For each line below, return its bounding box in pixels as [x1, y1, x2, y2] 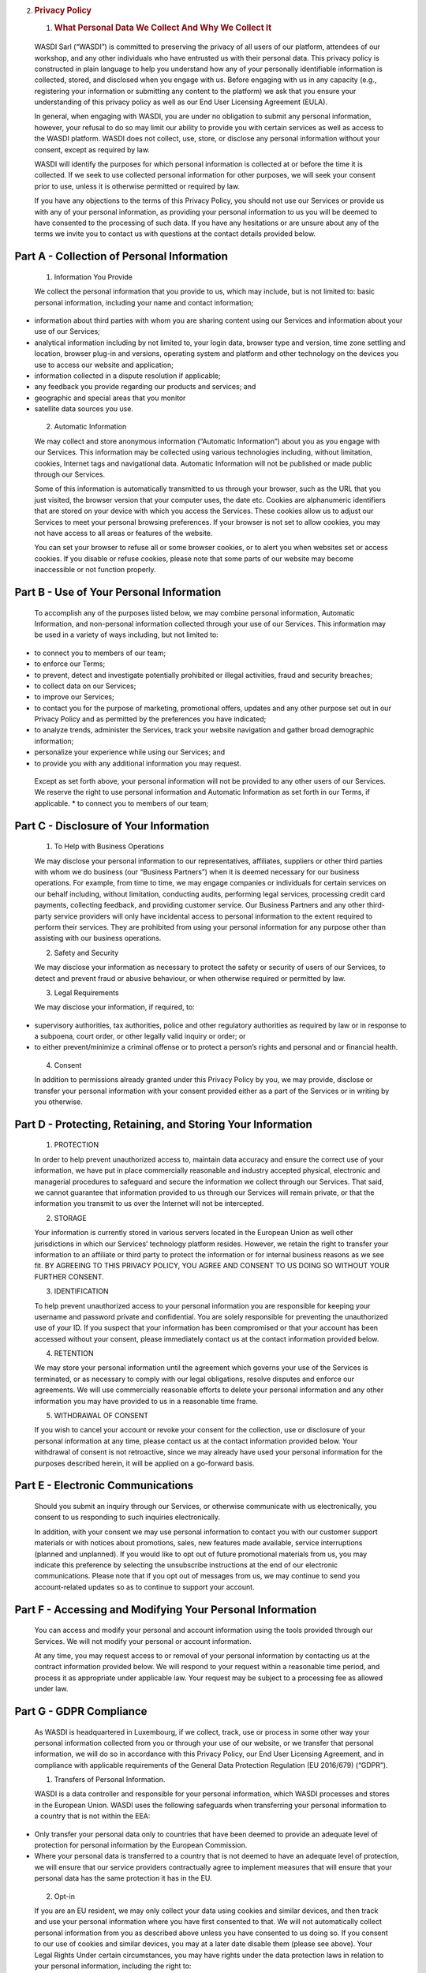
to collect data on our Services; [34, 681, 136, 691]
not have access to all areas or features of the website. [34, 529, 213, 537]
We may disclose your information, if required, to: [34, 1002, 195, 1012]
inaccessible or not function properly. [34, 565, 156, 575]
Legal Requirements [54, 987, 119, 998]
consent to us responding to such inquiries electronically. [34, 1512, 221, 1522]
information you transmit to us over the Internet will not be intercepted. [34, 1199, 264, 1208]
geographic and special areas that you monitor [34, 393, 186, 402]
